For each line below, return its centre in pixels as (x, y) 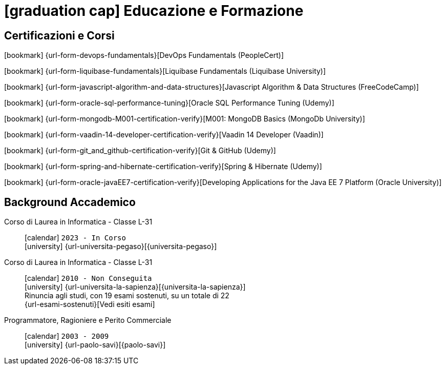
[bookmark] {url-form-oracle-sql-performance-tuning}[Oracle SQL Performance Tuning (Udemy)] (169, 103)
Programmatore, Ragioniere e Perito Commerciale (88, 320)
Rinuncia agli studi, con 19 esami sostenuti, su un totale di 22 (127, 296)
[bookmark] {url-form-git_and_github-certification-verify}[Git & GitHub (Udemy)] (140, 151)
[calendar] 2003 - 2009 (67, 336)
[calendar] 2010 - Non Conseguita (88, 278)
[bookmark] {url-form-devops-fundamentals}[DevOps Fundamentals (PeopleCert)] (144, 55)
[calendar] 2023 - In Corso (75, 238)
